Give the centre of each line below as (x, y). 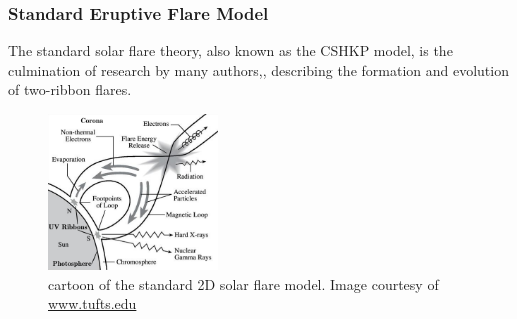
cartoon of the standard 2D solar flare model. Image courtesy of (243, 283)
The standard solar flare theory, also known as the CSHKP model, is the (230, 50)
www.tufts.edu (92, 303)
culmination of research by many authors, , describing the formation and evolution (258, 69)
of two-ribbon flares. (70, 89)
